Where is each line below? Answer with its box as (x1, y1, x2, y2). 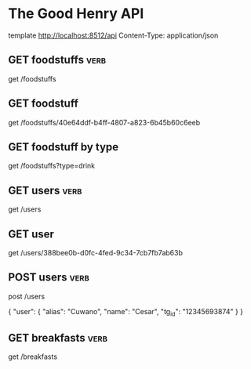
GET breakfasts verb (8, 331, 108, 345)
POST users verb (8, 271, 90, 284)
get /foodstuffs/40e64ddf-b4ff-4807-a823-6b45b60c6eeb (8, 118, 201, 127)
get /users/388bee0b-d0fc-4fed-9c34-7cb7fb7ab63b (8, 248, 183, 257)
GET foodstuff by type (8, 140, 119, 154)
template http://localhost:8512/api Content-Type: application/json (8, 31, 219, 40)
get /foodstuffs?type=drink (8, 161, 96, 171)
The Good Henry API (8, 5, 144, 23)
